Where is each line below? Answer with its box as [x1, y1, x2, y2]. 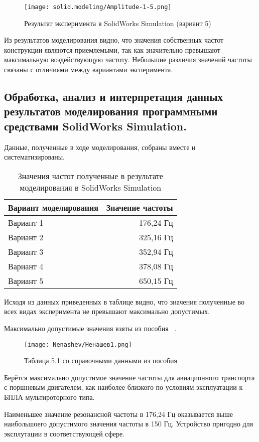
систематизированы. [4, 152, 65, 162]
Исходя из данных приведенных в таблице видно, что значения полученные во [4, 296, 245, 307]
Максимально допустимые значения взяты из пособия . [4, 323, 177, 333]
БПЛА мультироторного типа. [4, 392, 95, 402]
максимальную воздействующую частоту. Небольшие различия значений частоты [4, 54, 252, 65]
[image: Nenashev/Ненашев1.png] [24, 341, 132, 348]
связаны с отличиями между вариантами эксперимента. [4, 64, 173, 75]
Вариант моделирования [8, 201, 98, 213]
